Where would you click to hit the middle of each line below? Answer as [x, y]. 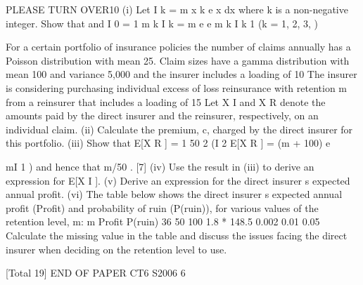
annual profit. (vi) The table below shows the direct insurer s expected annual [174, 194]
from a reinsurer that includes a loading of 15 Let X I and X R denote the [166, 101]
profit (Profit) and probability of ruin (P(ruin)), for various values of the [162, 207]
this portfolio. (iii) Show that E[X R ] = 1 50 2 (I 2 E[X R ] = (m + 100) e [168, 143]
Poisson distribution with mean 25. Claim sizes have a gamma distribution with [178, 60]
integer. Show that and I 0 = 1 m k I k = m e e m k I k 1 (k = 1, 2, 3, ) [162, 23]
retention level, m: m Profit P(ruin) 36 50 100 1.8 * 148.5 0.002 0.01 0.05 [163, 221]
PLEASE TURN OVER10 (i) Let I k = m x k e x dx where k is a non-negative [177, 9]
